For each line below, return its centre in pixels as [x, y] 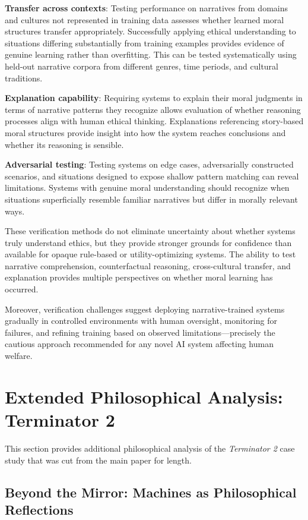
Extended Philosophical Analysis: [144, 396]
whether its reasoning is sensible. [64, 144]
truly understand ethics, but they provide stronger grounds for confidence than [148, 242]
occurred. [22, 289]
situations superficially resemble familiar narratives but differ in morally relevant [151, 199]
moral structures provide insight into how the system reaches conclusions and [145, 132]
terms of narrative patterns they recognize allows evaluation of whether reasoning [153, 109]
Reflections [39, 509]
